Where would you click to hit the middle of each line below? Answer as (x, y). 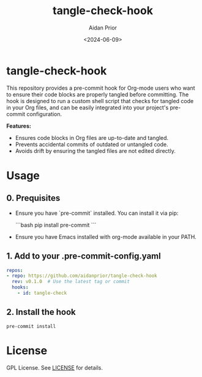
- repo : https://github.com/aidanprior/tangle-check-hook (82, 276)
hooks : (20, 287)
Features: (19, 126)
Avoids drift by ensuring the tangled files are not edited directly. (95, 150)
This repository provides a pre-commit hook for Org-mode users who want (101, 88)
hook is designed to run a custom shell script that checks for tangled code (100, 101)
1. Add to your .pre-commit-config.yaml (84, 256)
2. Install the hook (41, 312)
